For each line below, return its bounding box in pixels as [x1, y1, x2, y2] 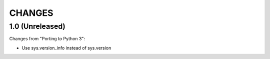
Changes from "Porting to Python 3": [9, 36, 85, 42]
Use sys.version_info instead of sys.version [21, 45, 111, 51]
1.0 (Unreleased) [9, 22, 66, 31]
